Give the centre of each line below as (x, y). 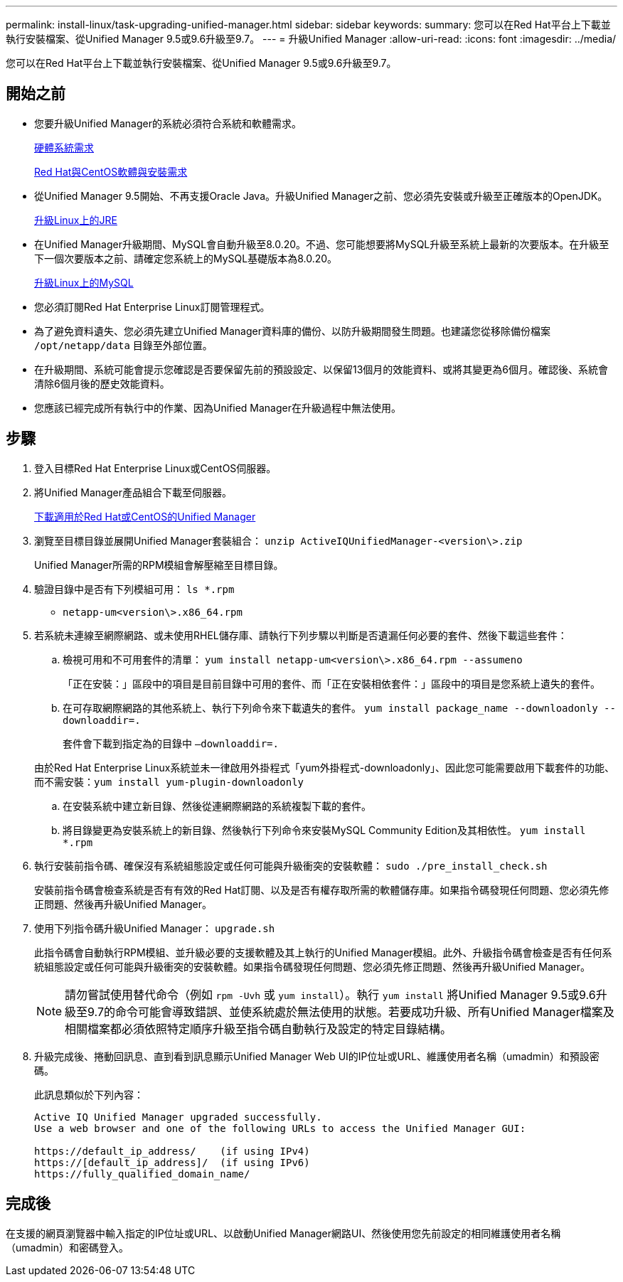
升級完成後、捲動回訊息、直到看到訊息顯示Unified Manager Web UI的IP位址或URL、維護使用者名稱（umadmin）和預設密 (317, 1056)
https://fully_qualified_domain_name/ (142, 1174)
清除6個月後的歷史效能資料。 (102, 383)
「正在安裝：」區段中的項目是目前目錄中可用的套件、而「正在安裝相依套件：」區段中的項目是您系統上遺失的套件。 (331, 683)
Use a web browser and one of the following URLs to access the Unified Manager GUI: (280, 1128)
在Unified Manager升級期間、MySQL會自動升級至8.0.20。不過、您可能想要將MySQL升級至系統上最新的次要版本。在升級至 (322, 244)
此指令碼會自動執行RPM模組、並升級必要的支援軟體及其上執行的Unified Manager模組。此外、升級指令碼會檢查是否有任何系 (323, 952)
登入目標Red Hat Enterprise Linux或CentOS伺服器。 (155, 468)
